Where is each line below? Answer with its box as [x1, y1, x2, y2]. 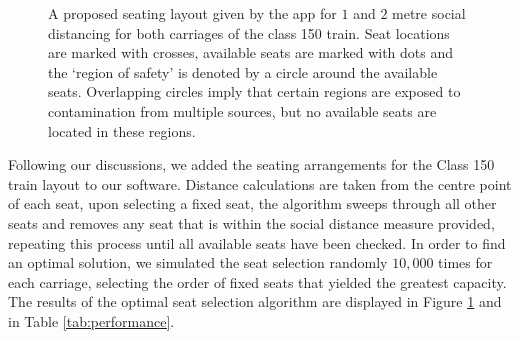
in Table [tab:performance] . [8, 310, 175, 331]
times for [438, 252, 493, 273]
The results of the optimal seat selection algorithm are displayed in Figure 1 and [8, 291, 502, 312]
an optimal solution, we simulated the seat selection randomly [8, 252, 388, 273]
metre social [392, 3, 466, 23]
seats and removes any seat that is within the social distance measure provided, [8, 212, 495, 233]
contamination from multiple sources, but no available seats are [48, 100, 437, 121]
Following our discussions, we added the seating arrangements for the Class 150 [8, 154, 495, 175]
